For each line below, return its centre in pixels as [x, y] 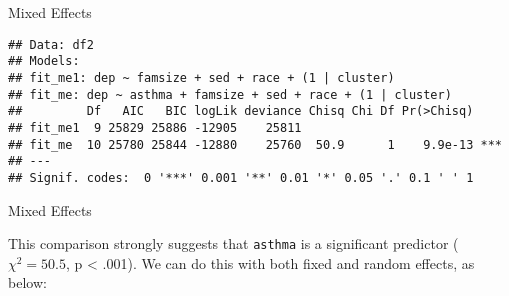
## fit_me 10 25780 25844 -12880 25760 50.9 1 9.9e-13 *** [255, 144]
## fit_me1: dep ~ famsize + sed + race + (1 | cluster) [201, 77]
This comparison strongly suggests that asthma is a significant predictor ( [233, 243]
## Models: [44, 61]
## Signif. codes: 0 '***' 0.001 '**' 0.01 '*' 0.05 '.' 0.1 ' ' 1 [241, 177]
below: [27, 282]
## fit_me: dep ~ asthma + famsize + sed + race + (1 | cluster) [230, 94]
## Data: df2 [51, 44]
